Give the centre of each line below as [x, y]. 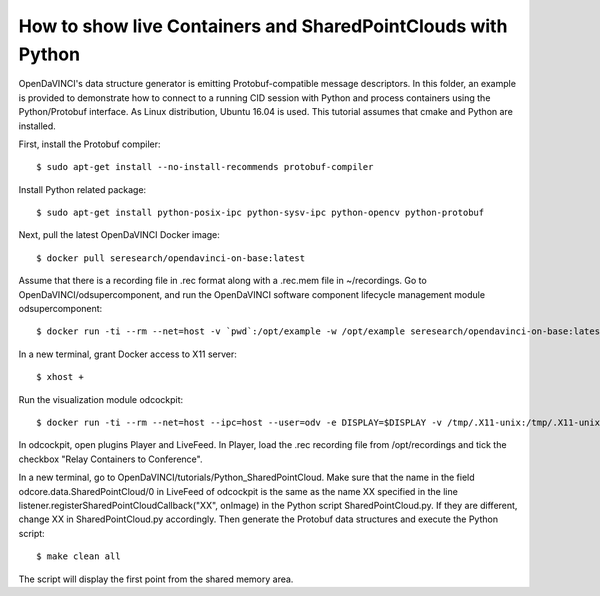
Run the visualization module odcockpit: [101, 399]
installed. [37, 126]
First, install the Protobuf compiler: [89, 144]
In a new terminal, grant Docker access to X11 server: [127, 354]
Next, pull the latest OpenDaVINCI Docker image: [119, 235]
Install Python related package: [82, 189]
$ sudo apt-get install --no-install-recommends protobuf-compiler [205, 167]
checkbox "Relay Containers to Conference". [110, 459]
